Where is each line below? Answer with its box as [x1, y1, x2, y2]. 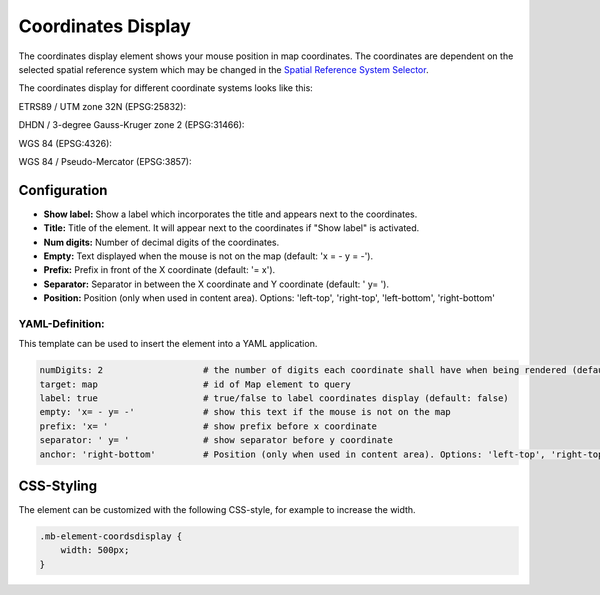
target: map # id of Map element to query [39, 378, 351, 390]
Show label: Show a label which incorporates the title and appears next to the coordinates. [43, 208, 418, 220]
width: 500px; [60, 545, 130, 556]
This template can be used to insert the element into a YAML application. [18, 338, 318, 350]
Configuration [18, 181, 108, 199]
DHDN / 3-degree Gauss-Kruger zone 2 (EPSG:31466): [18, 119, 245, 131]
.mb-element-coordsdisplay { [39, 531, 183, 542]
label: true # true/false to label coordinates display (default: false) [39, 393, 509, 404]
